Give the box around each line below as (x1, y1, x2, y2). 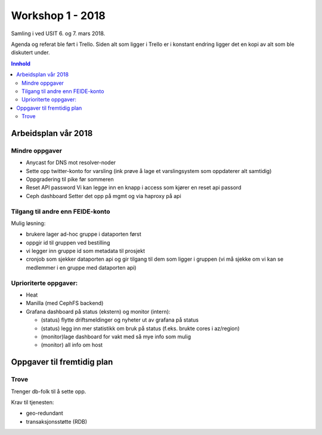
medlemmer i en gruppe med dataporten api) (26, 264, 137, 271)
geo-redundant (26, 409, 64, 417)
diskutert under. (11, 49, 50, 56)
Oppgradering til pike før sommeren (26, 176, 114, 183)
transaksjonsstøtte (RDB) (26, 418, 88, 425)
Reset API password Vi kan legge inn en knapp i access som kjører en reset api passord (26, 184, 241, 191)
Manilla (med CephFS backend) (26, 300, 104, 307)
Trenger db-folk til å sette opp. (11, 388, 86, 395)
